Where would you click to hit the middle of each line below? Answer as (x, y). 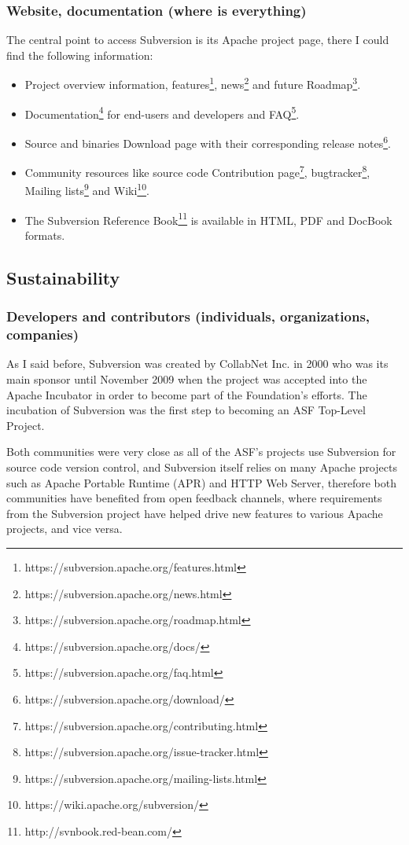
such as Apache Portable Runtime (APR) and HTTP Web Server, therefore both (201, 482)
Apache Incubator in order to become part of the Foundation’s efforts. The (187, 394)
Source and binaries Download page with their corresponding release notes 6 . (208, 141)
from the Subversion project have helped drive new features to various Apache (195, 513)
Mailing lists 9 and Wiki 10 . (87, 189)
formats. (45, 235)
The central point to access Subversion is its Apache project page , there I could (198, 40)
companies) (43, 334)
